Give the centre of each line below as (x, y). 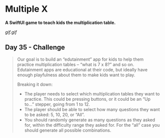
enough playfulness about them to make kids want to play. (76, 75)
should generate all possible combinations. (68, 130)
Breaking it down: (35, 84)
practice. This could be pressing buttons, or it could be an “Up (87, 99)
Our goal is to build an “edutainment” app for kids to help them (80, 59)
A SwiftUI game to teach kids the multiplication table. (60, 23)
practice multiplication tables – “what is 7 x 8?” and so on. (75, 64)
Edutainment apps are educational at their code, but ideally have (82, 69)
